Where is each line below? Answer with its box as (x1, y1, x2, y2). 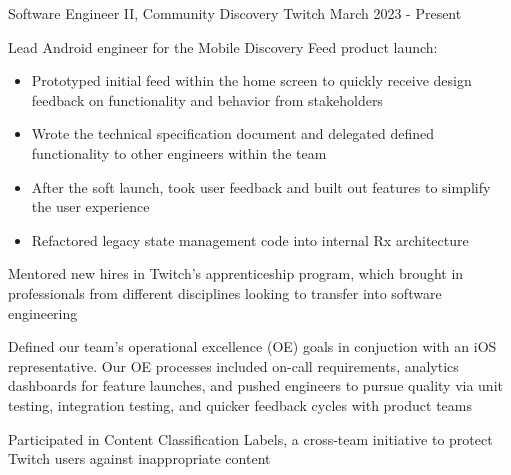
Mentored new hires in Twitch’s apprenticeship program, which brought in (8, 263, 464, 284)
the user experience (31, 196, 150, 217)
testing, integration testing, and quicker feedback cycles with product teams (8, 394, 472, 415)
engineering (8, 302, 78, 323)
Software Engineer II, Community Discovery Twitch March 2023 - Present (8, 3, 462, 23)
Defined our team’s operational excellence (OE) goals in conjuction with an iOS (8, 336, 497, 357)
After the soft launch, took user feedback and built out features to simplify (31, 176, 491, 197)
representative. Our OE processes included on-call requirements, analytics (8, 355, 459, 376)
